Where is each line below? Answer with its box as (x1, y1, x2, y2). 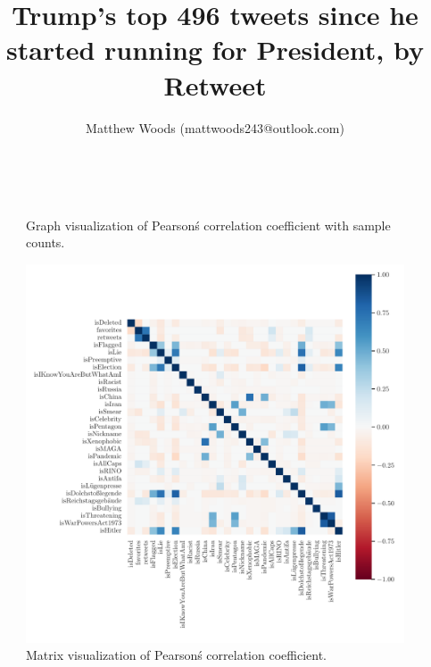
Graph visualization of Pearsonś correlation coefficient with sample (26, 215, 391, 234)
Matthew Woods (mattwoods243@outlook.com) (86, 118, 344, 137)
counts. (26, 233, 65, 252)
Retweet (163, 66, 267, 103)
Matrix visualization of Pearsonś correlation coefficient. (26, 646, 327, 664)
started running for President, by (5, 31, 425, 68)
